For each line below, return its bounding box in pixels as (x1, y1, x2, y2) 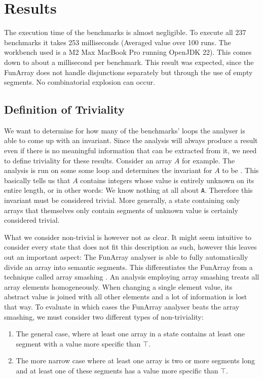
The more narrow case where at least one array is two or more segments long (16, 355, 255, 366)
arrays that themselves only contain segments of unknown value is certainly (4, 204, 238, 215)
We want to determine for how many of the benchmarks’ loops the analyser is (4, 125, 245, 135)
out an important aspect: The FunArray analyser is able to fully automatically (4, 252, 248, 262)
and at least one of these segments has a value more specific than (16, 365, 218, 376)
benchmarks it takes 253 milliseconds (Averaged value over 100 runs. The (4, 37, 231, 47)
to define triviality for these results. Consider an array (4, 155, 172, 165)
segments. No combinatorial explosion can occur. (4, 77, 155, 87)
